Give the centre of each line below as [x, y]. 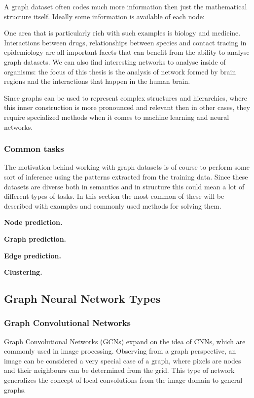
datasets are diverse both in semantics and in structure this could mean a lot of [124, 186]
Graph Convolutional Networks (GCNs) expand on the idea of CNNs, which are [125, 341]
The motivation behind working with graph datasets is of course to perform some [127, 167]
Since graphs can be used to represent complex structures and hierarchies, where [126, 97]
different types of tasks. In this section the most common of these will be [114, 196]
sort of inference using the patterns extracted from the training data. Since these [126, 176]
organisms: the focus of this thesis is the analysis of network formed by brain [120, 71]
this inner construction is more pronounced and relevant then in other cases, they [127, 107]
